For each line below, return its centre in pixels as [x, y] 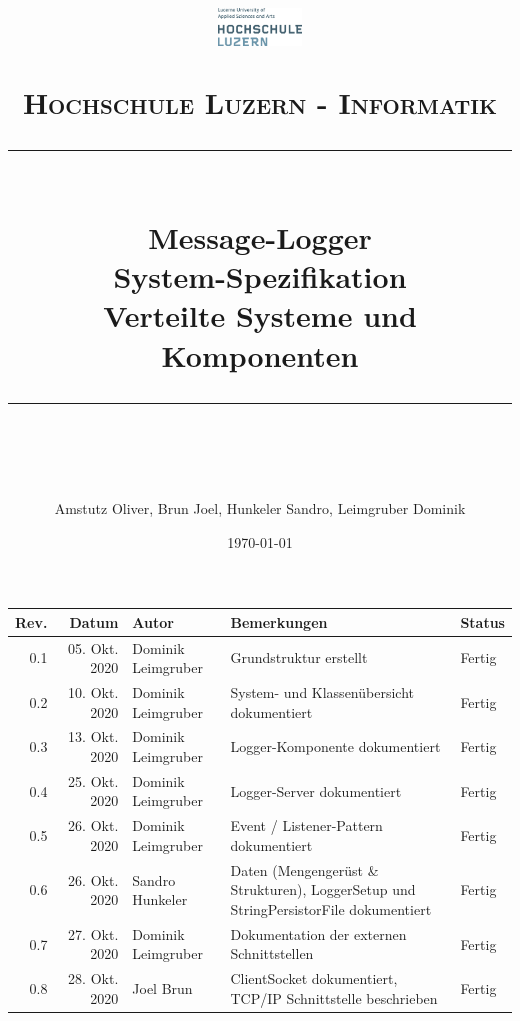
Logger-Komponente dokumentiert [335, 746]
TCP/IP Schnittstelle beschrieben [334, 997]
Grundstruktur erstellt [299, 657]
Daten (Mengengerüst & [304, 869]
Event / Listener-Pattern [306, 825]
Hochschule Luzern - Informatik [260, 101]
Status [482, 621]
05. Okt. [93, 647]
